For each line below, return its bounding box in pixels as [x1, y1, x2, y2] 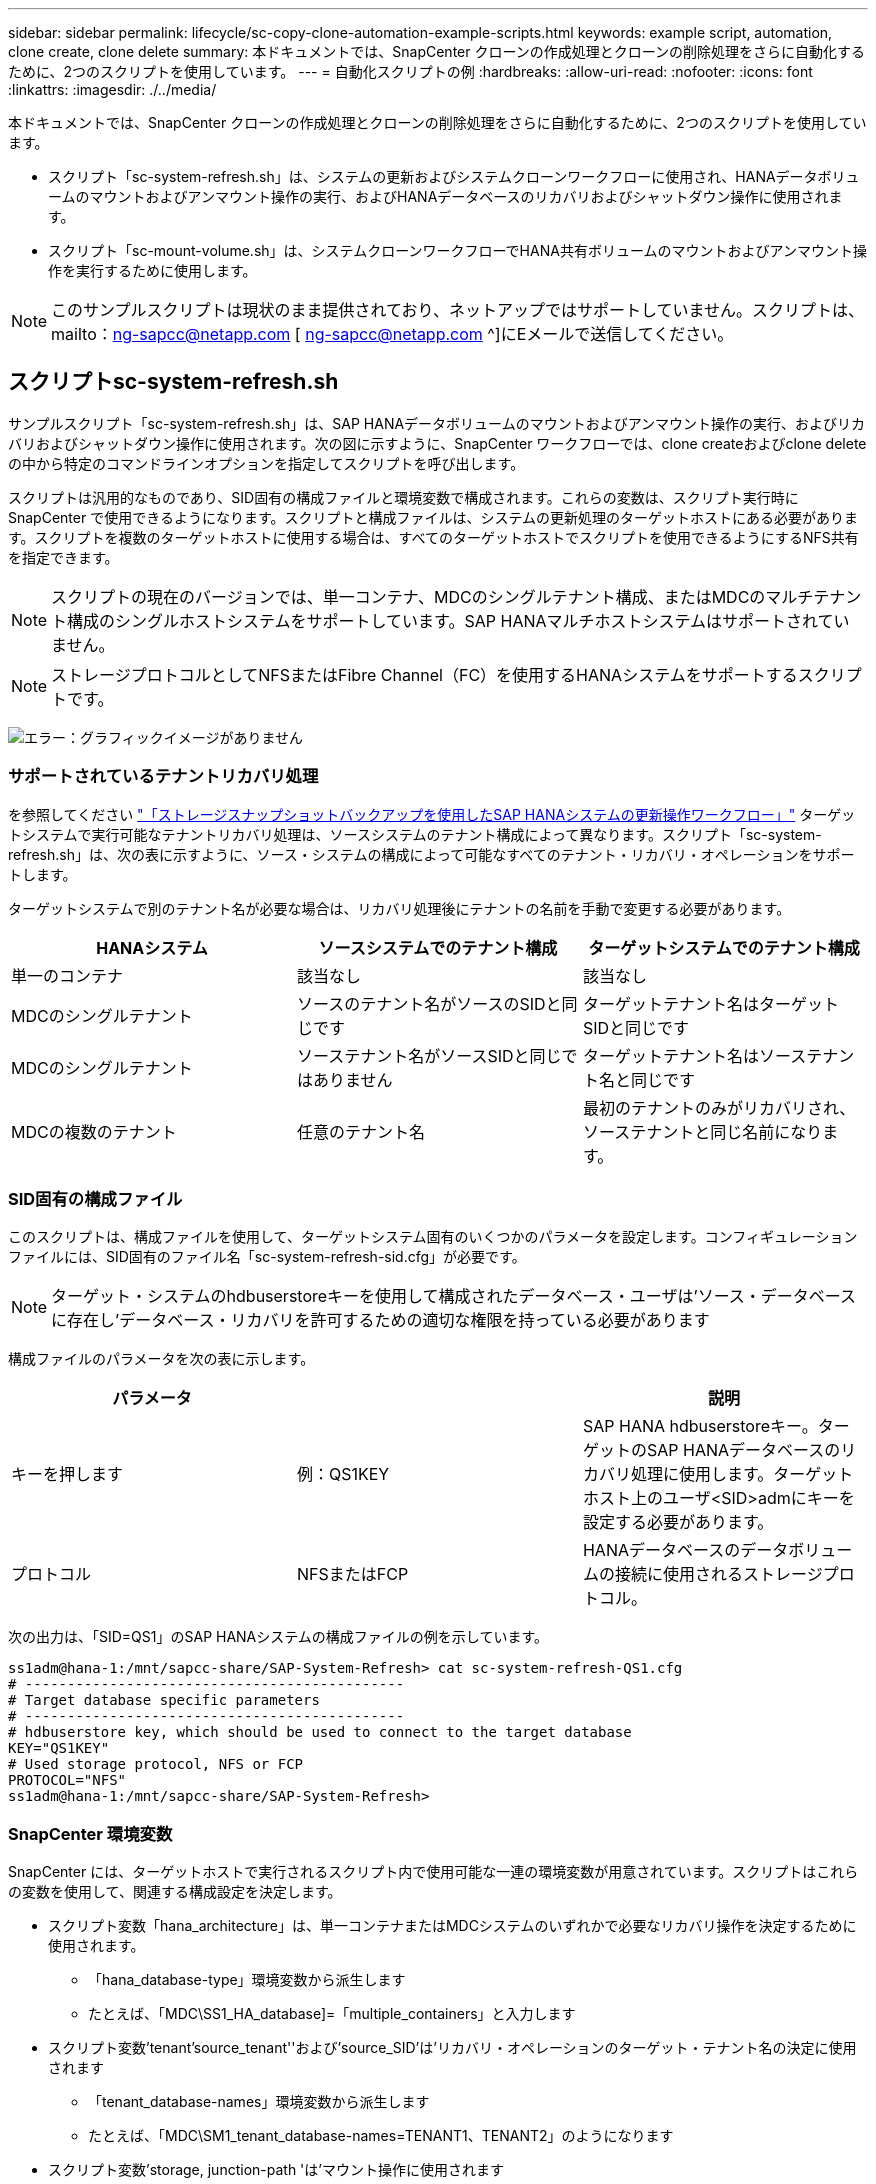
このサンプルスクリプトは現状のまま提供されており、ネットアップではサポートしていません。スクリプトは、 [51, 300, 865, 320]
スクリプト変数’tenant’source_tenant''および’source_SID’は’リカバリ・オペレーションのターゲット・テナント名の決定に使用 [48, 2039, 857, 2057]
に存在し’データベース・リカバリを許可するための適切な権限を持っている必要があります [51, 1310, 710, 1331]
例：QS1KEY [296, 1464, 390, 1485]
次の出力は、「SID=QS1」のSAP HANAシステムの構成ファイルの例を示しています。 [8, 1628, 549, 1646]
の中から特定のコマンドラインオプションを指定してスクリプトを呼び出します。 [8, 454, 525, 472]
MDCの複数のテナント [11, 1121, 177, 1142]
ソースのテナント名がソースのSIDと [296, 993, 562, 1014]
